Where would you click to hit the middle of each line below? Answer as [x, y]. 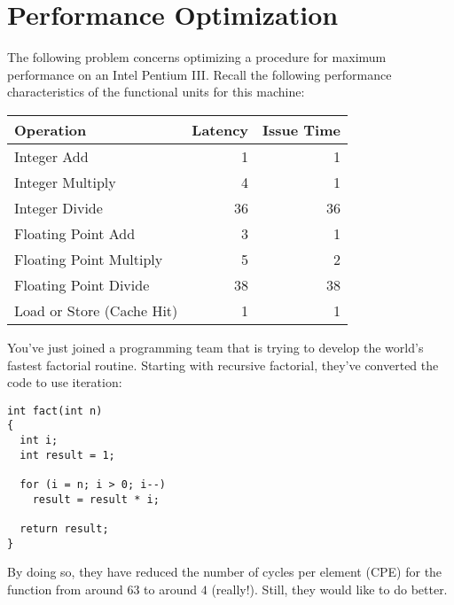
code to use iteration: [65, 382]
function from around [65, 589]
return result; [64, 528]
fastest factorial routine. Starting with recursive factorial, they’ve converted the [223, 365]
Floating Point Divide [82, 284]
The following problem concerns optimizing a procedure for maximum [197, 57]
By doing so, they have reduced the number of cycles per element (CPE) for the [225, 572]
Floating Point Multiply [89, 259]
